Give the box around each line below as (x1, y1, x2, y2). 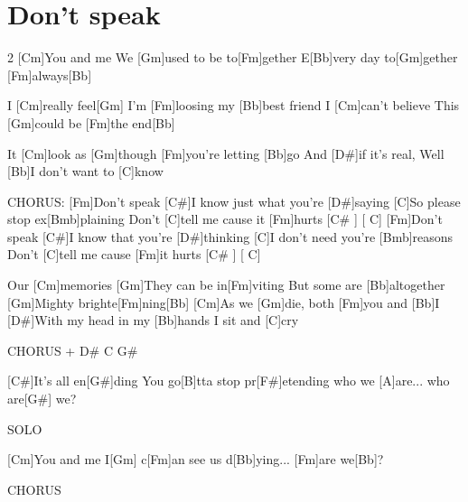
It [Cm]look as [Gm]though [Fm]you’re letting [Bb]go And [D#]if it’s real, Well (7, 144, 445, 163)
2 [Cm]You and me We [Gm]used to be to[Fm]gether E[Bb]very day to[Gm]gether (7, 48, 458, 67)
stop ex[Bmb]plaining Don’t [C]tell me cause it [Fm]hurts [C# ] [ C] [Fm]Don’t (7, 209, 443, 228)
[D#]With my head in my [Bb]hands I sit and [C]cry (7, 311, 299, 330)
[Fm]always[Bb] (7, 65, 92, 84)
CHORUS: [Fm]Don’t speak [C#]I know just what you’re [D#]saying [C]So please (7, 191, 461, 210)
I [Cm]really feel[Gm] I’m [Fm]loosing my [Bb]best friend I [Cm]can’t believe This (7, 96, 460, 115)
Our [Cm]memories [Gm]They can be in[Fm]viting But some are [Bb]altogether (7, 275, 445, 294)
